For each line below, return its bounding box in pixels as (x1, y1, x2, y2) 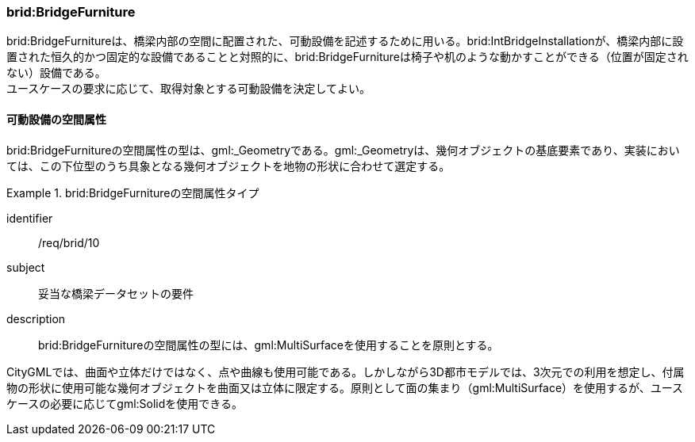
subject (6, 260, 45, 274)
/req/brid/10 (38, 235, 100, 250)
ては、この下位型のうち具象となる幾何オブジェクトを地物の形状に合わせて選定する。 (6, 158, 451, 173)
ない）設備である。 (6, 66, 106, 80)
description (6, 311, 66, 326)
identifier (6, 211, 53, 225)
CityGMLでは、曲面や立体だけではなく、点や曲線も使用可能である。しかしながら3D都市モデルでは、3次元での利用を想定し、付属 (6, 364, 685, 379)
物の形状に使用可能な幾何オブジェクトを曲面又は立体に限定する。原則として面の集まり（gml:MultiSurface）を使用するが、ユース (6, 380, 684, 394)
